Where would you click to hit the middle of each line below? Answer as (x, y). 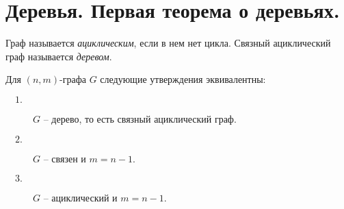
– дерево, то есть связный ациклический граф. (140, 118)
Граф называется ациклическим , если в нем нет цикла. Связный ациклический (168, 43)
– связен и (65, 158)
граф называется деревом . (59, 56)
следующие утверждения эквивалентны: (183, 79)
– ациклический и (80, 198)
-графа (73, 79)
